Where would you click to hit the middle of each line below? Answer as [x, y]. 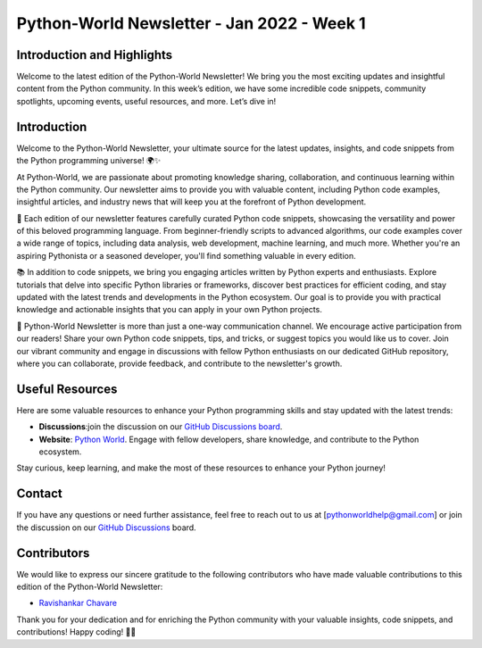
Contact [39, 494]
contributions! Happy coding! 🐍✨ [76, 632]
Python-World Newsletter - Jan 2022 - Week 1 [191, 23]
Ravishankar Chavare [78, 603]
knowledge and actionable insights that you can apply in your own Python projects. [170, 310]
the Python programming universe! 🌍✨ [88, 161]
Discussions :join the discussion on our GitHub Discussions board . [161, 427]
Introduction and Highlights [95, 55]
